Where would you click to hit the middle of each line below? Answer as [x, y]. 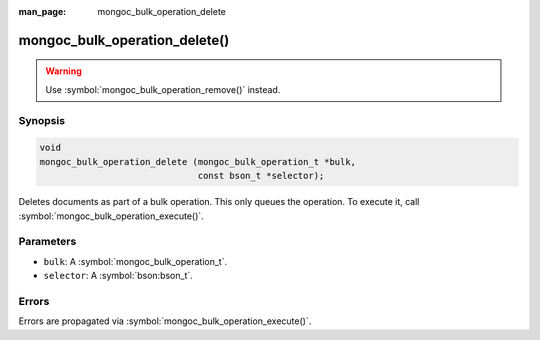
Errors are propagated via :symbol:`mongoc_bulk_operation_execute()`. [165, 321]
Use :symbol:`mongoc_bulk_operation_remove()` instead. [163, 89]
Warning [63, 71]
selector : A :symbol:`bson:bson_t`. [118, 276]
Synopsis [41, 120]
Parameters [47, 242]
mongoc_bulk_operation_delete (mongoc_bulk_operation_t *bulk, [198, 161]
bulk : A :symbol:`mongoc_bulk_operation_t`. [135, 261]
